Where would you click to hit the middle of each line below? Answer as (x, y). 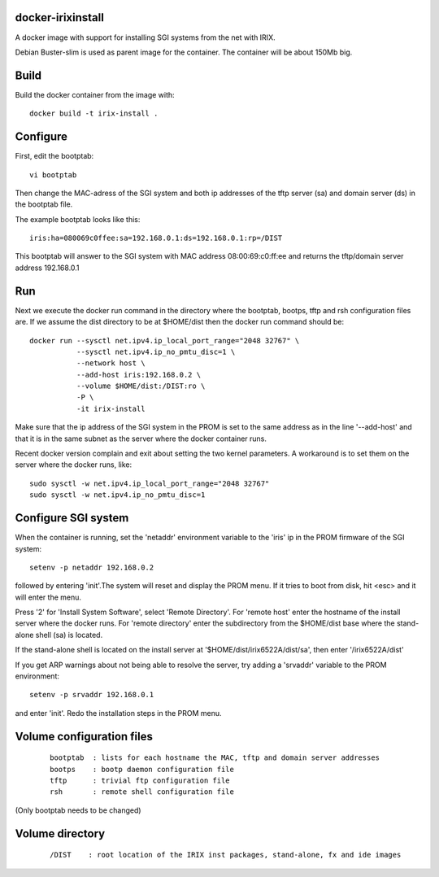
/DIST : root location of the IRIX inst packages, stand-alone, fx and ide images (226, 855)
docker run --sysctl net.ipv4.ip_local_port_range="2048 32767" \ (165, 340)
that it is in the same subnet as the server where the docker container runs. (141, 438)
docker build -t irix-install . (94, 113)
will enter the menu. (48, 597)
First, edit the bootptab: (54, 156)
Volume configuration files (84, 736)
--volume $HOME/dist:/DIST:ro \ (141, 386)
